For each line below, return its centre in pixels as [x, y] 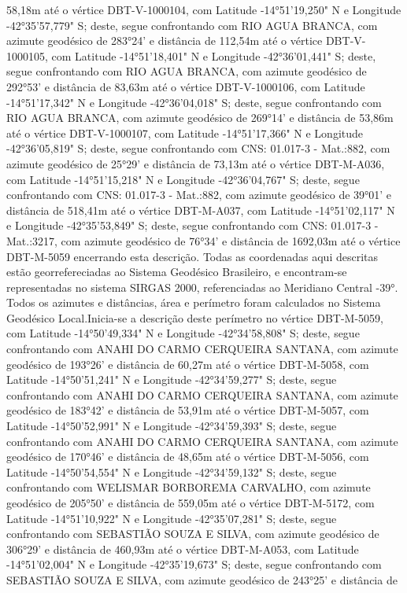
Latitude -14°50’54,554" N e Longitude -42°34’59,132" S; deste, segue [172, 471]
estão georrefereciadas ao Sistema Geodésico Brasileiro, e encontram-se [177, 272]
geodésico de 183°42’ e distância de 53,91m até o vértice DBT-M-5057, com [188, 410]
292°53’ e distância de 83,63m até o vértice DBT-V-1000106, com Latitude [186, 86]
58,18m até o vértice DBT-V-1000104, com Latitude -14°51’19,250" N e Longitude [204, 9]
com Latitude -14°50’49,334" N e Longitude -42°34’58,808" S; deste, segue [183, 333]
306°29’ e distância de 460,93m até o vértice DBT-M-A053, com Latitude [183, 549]
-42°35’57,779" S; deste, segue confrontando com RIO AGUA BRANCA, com [192, 25]
